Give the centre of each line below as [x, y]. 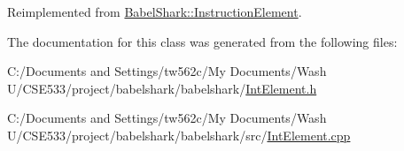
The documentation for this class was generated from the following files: [202, 41]
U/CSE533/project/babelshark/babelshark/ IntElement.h [162, 88]
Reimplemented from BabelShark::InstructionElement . [155, 11]
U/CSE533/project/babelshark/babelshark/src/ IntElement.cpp [179, 135]
